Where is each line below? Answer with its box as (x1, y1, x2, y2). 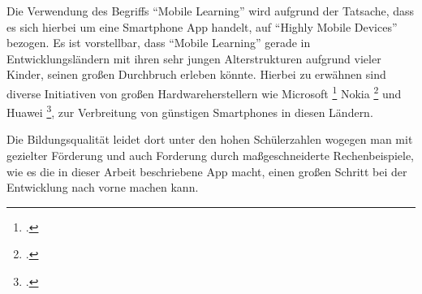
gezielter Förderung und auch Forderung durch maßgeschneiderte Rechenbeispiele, (6, 147, 415, 164)
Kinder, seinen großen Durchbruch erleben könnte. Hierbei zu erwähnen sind (6, 66, 386, 83)
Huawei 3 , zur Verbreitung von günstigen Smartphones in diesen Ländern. (6, 102, 373, 120)
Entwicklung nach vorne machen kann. (6, 179, 199, 196)
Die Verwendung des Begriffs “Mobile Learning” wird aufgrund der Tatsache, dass (6, 2, 415, 19)
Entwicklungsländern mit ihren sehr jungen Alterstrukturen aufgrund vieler (6, 50, 381, 67)
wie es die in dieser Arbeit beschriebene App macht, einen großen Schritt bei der (6, 162, 407, 179)
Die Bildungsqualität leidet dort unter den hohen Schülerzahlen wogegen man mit (6, 131, 413, 148)
